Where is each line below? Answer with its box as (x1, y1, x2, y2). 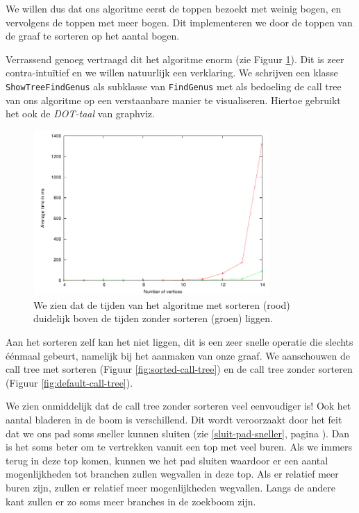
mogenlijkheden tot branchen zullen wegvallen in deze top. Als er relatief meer (6, 466, 339, 481)
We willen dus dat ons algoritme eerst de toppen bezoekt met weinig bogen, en (6, 1, 342, 15)
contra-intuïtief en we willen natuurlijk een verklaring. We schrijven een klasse (6, 65, 338, 80)
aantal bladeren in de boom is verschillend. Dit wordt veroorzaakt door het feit (6, 412, 342, 426)
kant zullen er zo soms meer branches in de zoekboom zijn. (6, 494, 256, 508)
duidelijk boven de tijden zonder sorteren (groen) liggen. (33, 311, 273, 326)
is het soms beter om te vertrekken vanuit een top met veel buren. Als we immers (6, 439, 353, 454)
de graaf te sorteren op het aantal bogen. (6, 28, 180, 43)
